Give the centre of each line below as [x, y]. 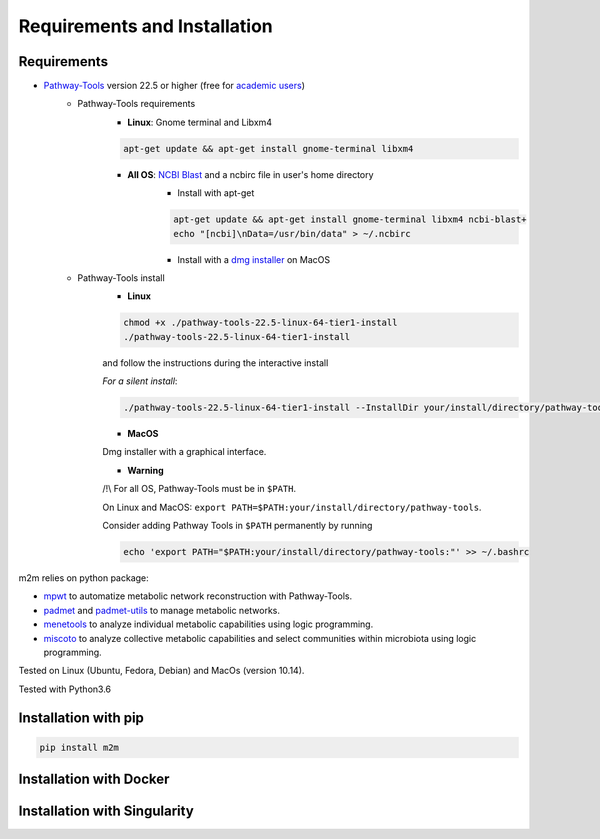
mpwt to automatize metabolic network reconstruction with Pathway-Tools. [198, 596]
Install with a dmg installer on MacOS [253, 259]
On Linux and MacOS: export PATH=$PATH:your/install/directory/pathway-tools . [292, 507]
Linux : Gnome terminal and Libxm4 [200, 122]
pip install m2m [79, 747]
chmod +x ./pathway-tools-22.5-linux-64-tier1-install [260, 323]
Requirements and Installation [146, 26]
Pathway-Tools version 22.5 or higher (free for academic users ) [174, 86]
